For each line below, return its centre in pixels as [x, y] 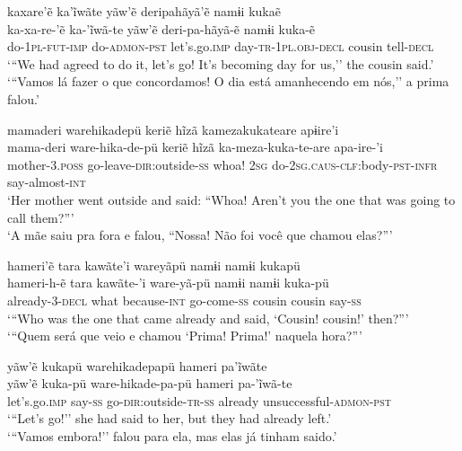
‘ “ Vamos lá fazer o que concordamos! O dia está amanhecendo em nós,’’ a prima [228, 81]
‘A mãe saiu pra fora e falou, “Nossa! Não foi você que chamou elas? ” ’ [200, 235]
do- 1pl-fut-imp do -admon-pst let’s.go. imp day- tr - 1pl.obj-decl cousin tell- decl [221, 46]
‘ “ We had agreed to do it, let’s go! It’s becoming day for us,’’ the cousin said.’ [221, 63]
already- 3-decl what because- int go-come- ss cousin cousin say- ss [184, 300]
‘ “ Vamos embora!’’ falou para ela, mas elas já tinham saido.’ [172, 436]
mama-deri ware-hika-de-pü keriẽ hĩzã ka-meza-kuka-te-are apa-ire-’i [195, 147]
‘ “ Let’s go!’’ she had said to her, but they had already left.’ [170, 418]
